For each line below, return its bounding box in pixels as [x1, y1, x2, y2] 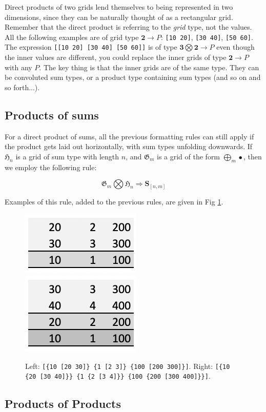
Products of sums [5, 107, 99, 122]
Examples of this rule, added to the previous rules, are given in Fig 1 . [5, 196, 223, 207]
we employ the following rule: [5, 161, 97, 172]
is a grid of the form [156, 151, 220, 161]
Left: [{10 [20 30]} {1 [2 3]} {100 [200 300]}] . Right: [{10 [25, 360, 230, 371]
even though [216, 42, 255, 52]
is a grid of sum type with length [15, 151, 119, 161]
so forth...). [5, 81, 40, 92]
